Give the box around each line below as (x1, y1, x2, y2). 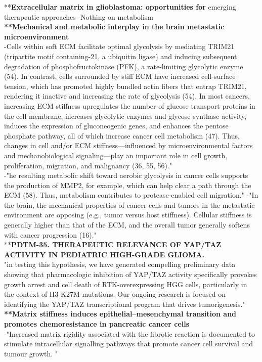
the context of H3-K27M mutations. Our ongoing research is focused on (4, 289, 226, 299)
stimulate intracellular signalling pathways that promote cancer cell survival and (4, 338, 253, 349)
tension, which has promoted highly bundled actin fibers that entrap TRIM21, (4, 80, 247, 91)
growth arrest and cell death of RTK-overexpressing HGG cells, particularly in (4, 279, 247, 289)
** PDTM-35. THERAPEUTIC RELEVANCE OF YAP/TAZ (4, 239, 222, 250)
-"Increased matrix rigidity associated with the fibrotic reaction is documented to (4, 328, 255, 339)
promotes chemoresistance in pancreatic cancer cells (4, 319, 190, 329)
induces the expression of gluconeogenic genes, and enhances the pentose (4, 120, 229, 131)
